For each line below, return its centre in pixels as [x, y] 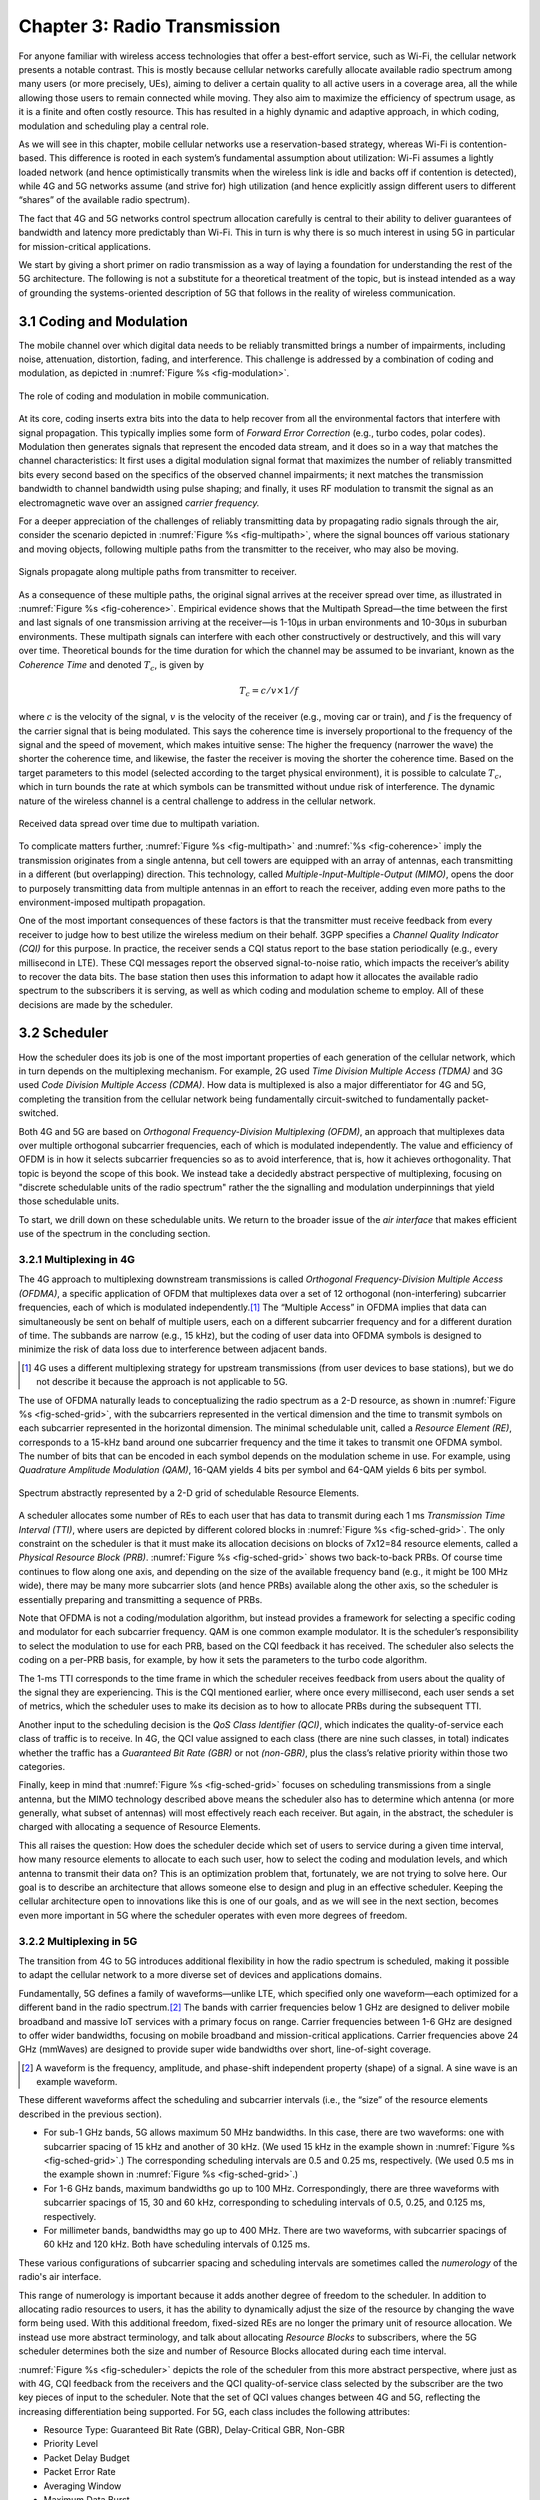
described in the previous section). [90, 2114]
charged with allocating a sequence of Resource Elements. [139, 1827]
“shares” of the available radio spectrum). [104, 200]
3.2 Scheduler [63, 1033]
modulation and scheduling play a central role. [113, 126]
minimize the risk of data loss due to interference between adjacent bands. [172, 1349]
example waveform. [77, 2082]
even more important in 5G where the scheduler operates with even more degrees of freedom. [213, 1915]
